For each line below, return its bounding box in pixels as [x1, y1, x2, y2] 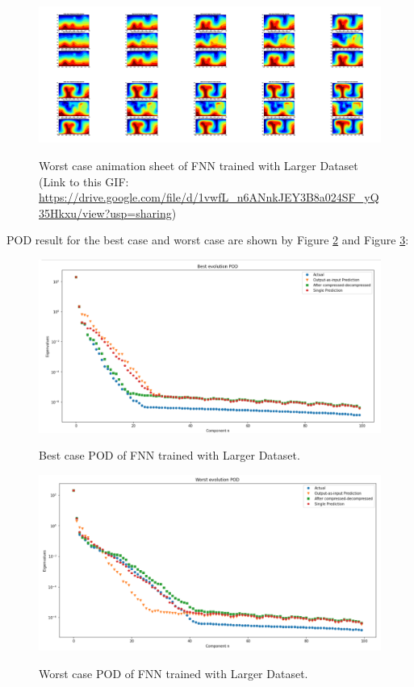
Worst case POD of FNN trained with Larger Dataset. [39, 664, 308, 681]
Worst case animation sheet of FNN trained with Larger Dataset [39, 156, 358, 173]
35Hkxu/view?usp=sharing [39, 204, 172, 221]
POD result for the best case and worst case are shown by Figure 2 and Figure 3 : [6, 231, 409, 248]
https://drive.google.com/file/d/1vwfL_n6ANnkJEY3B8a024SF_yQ [39, 189, 379, 206]
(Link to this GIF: [39, 173, 129, 189]
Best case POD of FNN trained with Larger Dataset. [39, 447, 300, 464]
